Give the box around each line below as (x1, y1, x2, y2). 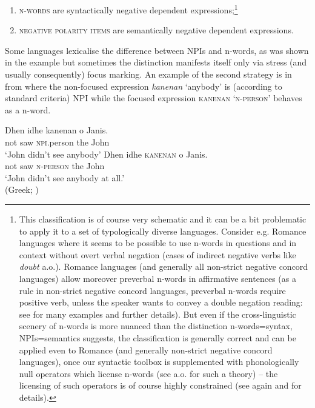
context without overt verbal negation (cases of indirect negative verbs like (19, 248, 296, 261)
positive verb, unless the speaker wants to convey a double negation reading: (19, 296, 303, 309)
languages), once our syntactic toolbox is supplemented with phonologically (19, 355, 299, 368)
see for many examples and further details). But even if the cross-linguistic (19, 307, 296, 320)
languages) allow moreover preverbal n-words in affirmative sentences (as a (19, 272, 296, 284)
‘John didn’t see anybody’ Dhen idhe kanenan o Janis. (5, 147, 208, 160)
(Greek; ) (5, 183, 39, 196)
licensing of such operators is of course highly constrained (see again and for (19, 379, 302, 392)
